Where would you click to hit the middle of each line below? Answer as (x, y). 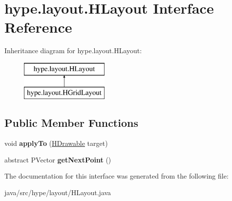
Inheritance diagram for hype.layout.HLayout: (73, 50)
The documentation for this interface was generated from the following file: (116, 176)
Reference (38, 27)
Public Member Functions (71, 123)
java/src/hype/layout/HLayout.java (58, 192)
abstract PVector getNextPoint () (58, 159)
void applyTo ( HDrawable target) (56, 143)
